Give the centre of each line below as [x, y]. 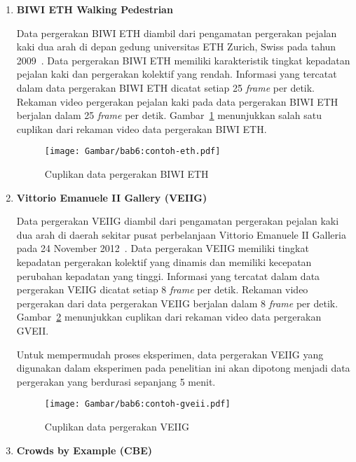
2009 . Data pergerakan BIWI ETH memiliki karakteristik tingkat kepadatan [183, 60]
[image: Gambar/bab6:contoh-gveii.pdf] [137, 404]
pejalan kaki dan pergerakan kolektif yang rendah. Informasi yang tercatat [177, 74]
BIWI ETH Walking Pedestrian [95, 9]
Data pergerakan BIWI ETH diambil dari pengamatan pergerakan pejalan [177, 33]
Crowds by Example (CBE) [84, 450]
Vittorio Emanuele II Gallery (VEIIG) [112, 197]
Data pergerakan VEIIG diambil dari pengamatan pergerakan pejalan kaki [178, 221]
